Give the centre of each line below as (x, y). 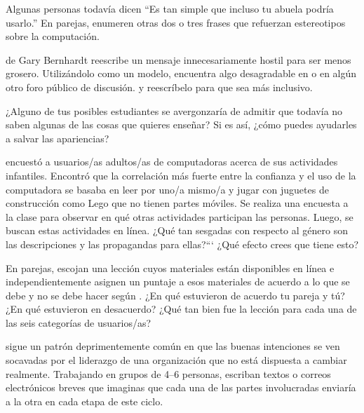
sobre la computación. (53, 36)
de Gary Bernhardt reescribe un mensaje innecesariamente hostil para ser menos (178, 59)
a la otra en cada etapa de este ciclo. (85, 401)
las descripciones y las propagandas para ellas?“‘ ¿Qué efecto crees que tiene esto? (182, 244)
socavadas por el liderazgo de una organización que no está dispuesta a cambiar (176, 360)
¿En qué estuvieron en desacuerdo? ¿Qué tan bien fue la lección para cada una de (181, 309)
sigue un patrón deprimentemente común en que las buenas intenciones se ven (173, 346)
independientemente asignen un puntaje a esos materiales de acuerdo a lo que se (178, 282)
